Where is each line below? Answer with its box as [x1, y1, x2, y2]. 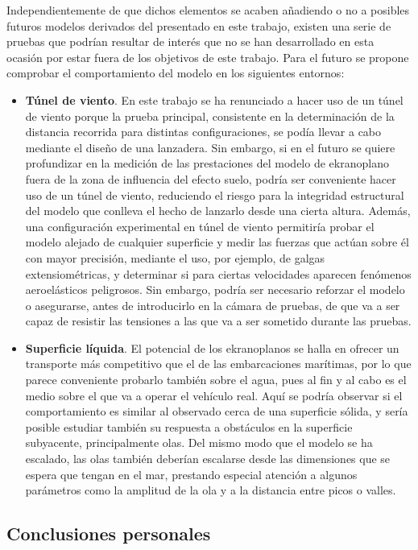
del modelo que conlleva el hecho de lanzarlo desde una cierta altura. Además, [25, 202, 411, 219]
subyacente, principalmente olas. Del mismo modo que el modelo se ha [25, 434, 373, 451]
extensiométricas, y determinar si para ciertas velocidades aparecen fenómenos [25, 265, 412, 282]
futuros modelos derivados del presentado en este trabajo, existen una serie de [6, 17, 391, 34]
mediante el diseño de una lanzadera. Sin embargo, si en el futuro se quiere [25, 139, 395, 155]
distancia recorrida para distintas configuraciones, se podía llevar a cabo [25, 123, 382, 140]
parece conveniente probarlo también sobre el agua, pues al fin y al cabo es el [25, 371, 407, 388]
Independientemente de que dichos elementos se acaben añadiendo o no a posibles [6, 2, 410, 18]
